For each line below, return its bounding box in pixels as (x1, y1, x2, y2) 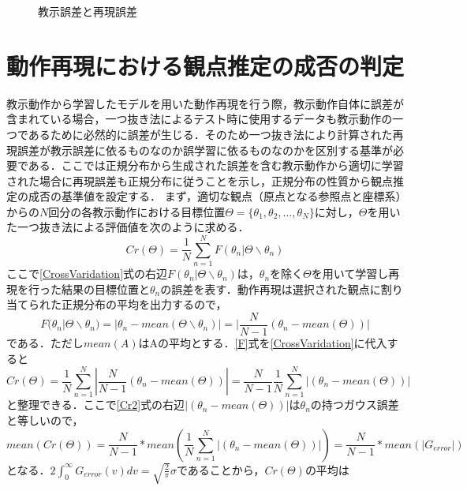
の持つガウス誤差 (310, 396, 399, 413)
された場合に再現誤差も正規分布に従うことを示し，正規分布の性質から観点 (6, 172, 393, 189)
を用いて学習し (311, 265, 389, 282)
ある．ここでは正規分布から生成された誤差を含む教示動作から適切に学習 (28, 157, 404, 174)
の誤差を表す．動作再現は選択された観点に (160, 280, 381, 297)
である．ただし (6, 335, 84, 351)
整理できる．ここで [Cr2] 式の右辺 (17, 396, 185, 413)
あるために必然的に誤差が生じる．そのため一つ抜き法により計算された (28, 126, 393, 142)
